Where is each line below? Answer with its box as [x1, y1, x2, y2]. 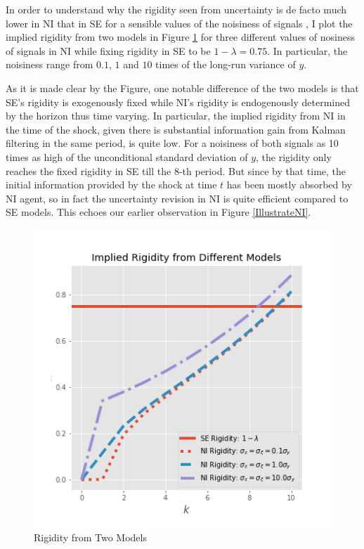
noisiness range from [6, 57, 93, 72]
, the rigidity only [256, 149, 332, 164]
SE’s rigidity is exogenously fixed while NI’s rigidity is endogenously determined [6, 94, 351, 109]
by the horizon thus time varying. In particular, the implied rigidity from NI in [6, 108, 346, 123]
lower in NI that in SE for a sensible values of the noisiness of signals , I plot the [6, 15, 353, 30]
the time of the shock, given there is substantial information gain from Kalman [6, 122, 346, 136]
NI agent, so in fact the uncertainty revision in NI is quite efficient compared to [6, 190, 349, 205]
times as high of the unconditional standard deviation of [6, 149, 248, 164]
